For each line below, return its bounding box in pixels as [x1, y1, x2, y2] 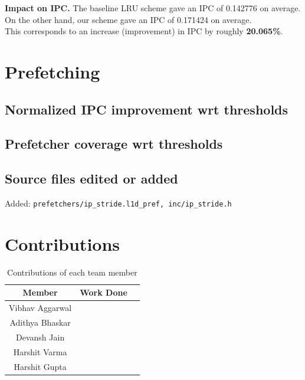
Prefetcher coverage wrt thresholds [5, 135, 223, 153]
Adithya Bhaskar [9, 316, 71, 328]
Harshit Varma [13, 345, 67, 358]
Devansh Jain [16, 330, 65, 343]
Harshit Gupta [14, 360, 67, 372]
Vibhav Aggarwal [9, 302, 72, 314]
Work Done [80, 286, 127, 299]
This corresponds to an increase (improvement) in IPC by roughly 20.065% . [5, 25, 283, 37]
